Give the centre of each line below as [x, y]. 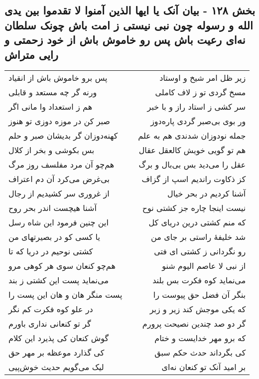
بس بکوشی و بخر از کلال [52, 150]
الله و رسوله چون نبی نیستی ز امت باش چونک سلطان [129, 25]
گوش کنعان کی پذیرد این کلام [59, 338]
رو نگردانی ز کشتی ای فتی [200, 251]
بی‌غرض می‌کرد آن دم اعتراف [59, 179]
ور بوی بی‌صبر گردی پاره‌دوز [198, 121]
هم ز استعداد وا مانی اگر [51, 107]
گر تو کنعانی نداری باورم [50, 324]
